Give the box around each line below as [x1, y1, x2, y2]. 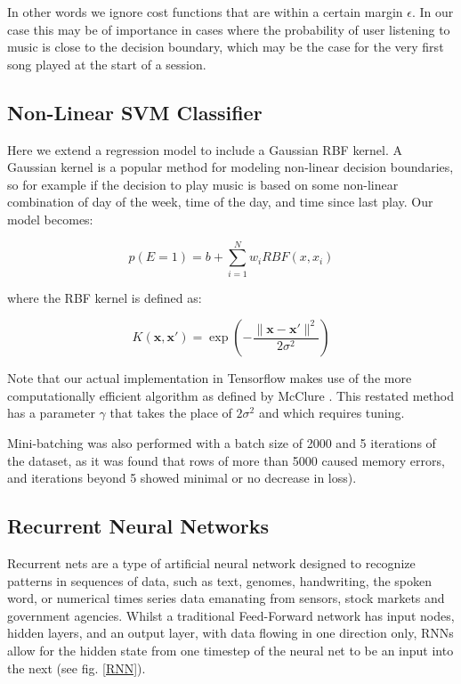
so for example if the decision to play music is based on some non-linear [7, 175, 399, 193]
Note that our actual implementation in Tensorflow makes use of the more [7, 369, 412, 387]
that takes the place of [109, 403, 232, 422]
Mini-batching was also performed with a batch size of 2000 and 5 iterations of [7, 434, 436, 452]
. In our [411, 3, 454, 20]
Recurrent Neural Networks [7, 512, 270, 540]
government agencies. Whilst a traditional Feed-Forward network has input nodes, [7, 606, 455, 624]
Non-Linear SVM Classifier [7, 98, 263, 126]
